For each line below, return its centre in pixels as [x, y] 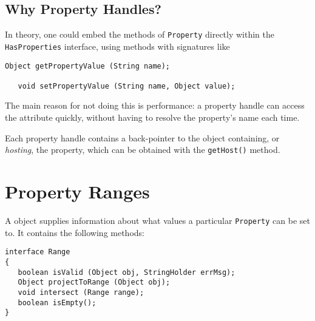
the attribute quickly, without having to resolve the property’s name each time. [152, 117]
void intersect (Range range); [81, 292]
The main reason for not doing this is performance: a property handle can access [155, 105]
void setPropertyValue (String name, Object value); [127, 86]
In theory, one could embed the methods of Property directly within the [140, 34]
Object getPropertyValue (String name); [88, 66]
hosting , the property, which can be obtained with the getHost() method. [143, 150]
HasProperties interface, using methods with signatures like [117, 46]
